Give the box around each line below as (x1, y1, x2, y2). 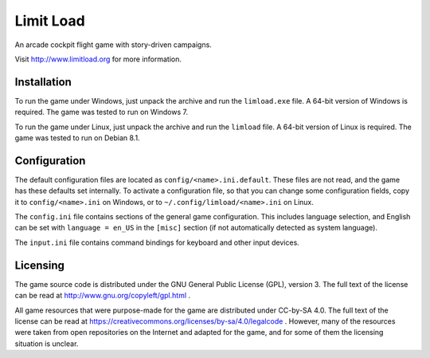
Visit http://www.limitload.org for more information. (14, 54, 182, 64)
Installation (14, 75, 72, 89)
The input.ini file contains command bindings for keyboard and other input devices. (14, 238, 300, 247)
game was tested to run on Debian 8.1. (14, 133, 140, 143)
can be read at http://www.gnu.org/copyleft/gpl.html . (14, 291, 191, 301)
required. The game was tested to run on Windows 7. (14, 108, 189, 117)
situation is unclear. (14, 339, 79, 348)
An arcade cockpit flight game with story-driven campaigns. (14, 40, 213, 49)
